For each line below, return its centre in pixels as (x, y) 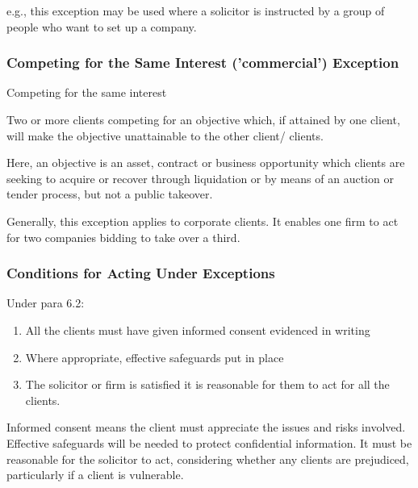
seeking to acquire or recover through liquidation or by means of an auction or (200, 178)
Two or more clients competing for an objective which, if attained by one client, (203, 119)
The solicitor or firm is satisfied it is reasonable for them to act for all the (207, 384)
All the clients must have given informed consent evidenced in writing (198, 330)
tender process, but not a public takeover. (110, 194)
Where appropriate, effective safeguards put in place (155, 357)
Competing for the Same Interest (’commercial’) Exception (203, 63)
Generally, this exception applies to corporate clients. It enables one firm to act (203, 221)
